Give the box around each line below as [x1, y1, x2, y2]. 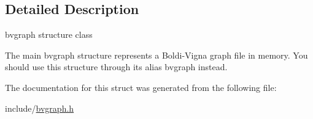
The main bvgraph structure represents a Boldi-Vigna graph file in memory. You [5, 48, 308, 61]
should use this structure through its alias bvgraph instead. [5, 60, 228, 73]
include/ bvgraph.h [5, 101, 74, 114]
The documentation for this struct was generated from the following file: [5, 81, 277, 93]
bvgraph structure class [5, 28, 93, 41]
